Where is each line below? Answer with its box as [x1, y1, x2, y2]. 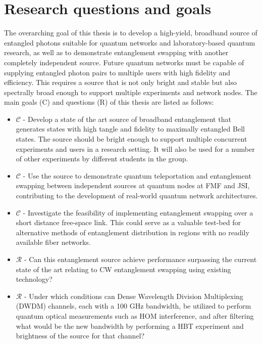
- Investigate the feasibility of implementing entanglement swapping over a [23, 207, 253, 218]
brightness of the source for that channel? [16, 330, 145, 341]
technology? [16, 274, 53, 284]
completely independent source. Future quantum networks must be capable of [4, 57, 244, 67]
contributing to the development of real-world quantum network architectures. [16, 190, 258, 201]
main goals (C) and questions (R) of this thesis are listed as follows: [4, 97, 214, 107]
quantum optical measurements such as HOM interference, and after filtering [16, 310, 254, 321]
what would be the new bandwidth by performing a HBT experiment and [16, 320, 244, 331]
